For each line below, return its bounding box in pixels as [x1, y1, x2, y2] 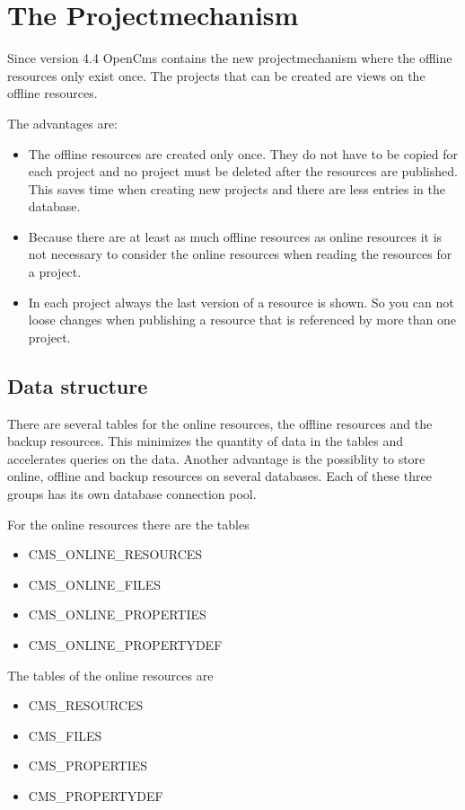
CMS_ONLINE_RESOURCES [28, 545, 203, 564]
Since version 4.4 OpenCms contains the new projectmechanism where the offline [7, 49, 452, 67]
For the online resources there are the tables [7, 514, 250, 533]
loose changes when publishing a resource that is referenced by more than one [28, 310, 456, 329]
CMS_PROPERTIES [28, 756, 148, 775]
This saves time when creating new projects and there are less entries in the [28, 179, 446, 198]
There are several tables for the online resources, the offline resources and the [7, 414, 433, 432]
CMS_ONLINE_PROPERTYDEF [28, 635, 223, 654]
